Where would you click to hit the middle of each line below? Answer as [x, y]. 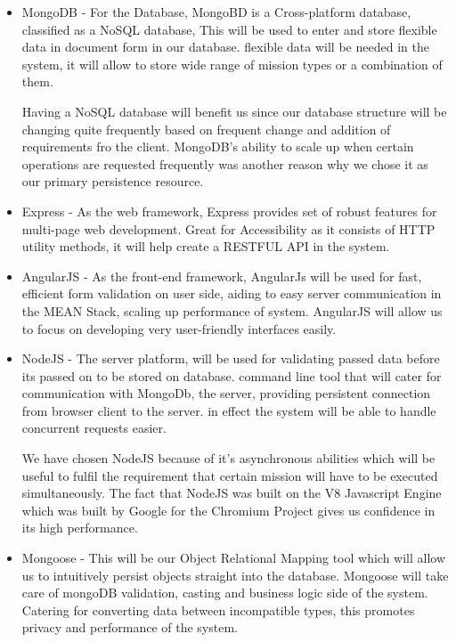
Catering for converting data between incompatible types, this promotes [218, 609]
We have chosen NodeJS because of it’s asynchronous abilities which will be [228, 458]
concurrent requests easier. [94, 428]
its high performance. [80, 528]
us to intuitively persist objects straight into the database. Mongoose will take [235, 575]
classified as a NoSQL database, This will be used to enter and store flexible [229, 29]
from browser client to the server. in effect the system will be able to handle [229, 410]
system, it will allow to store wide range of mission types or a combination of [232, 64]
